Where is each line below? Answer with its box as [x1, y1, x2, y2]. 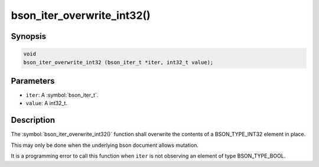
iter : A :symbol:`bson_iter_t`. [25, 91, 99, 99]
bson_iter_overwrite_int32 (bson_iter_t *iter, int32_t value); [23, 59, 214, 66]
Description [11, 115, 56, 125]
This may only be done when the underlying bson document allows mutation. [11, 142, 199, 149]
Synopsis [11, 31, 47, 41]
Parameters [11, 76, 55, 86]
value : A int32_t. [25, 100, 68, 107]
